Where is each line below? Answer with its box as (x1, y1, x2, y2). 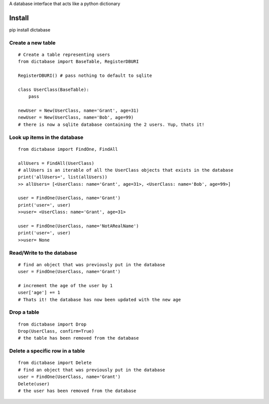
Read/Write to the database (9, 249, 77, 256)
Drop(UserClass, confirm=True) (18, 329, 95, 334)
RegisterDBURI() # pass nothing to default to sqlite (18, 73, 152, 78)
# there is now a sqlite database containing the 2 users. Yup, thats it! (18, 121, 205, 127)
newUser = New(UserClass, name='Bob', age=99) (18, 115, 134, 120)
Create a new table (9, 39, 56, 46)
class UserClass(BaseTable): (18, 86, 89, 92)
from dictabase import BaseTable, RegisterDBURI (18, 59, 139, 64)
